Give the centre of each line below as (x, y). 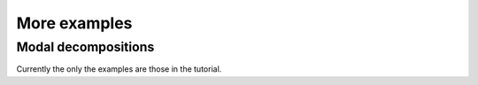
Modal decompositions (85, 47)
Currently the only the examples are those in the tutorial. (119, 69)
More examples (74, 23)
